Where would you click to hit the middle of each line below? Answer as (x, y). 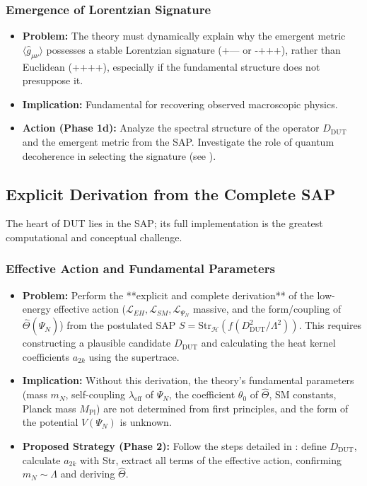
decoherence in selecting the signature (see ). (119, 155)
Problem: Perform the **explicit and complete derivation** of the (168, 295)
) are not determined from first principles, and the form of (222, 408)
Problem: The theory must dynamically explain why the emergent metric (184, 36)
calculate (41, 459)
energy (36, 309)
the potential (50, 422)
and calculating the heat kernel (268, 343)
